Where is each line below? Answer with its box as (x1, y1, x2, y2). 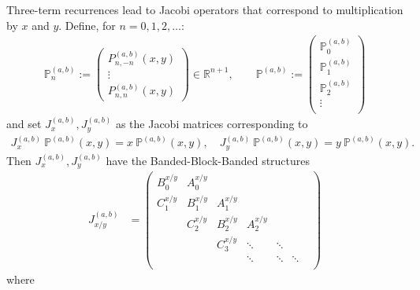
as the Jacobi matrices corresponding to (115, 116, 308, 132)
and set (6, 116, 42, 132)
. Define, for (58, 17, 116, 33)
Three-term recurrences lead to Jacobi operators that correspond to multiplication (6, 2, 403, 17)
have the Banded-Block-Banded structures (106, 152, 310, 168)
